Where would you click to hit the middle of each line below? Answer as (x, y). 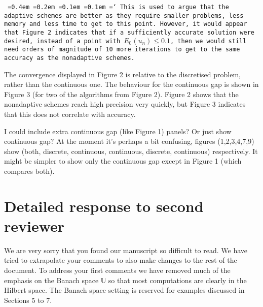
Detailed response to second (104, 206)
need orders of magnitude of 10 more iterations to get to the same (122, 50)
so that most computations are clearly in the (177, 280)
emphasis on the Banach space (51, 280)
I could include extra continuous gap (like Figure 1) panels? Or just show (118, 131)
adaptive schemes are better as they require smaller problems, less (124, 16)
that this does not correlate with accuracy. (70, 114)
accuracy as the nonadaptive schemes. (69, 58)
